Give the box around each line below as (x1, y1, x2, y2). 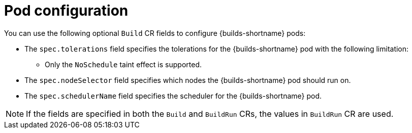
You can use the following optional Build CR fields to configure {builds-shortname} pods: (4, 28, 306, 37)
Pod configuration (4, 2, 129, 19)
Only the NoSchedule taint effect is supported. (45, 60, 202, 69)
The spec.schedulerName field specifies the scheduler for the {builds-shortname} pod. (24, 91, 322, 100)
